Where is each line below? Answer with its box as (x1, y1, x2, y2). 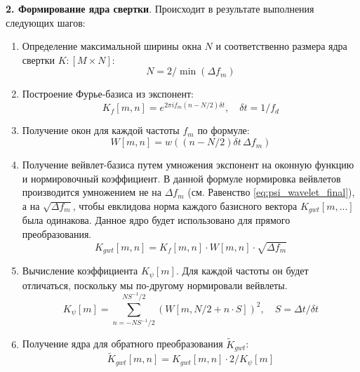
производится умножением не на (22, 185, 161, 199)
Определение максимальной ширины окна (22, 39, 201, 53)
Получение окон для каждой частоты (22, 123, 180, 138)
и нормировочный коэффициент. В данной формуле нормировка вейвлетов (22, 171, 341, 185)
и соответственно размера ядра (215, 39, 347, 53)
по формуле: (197, 123, 250, 138)
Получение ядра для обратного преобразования (22, 336, 223, 351)
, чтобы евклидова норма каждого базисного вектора (72, 198, 298, 213)
